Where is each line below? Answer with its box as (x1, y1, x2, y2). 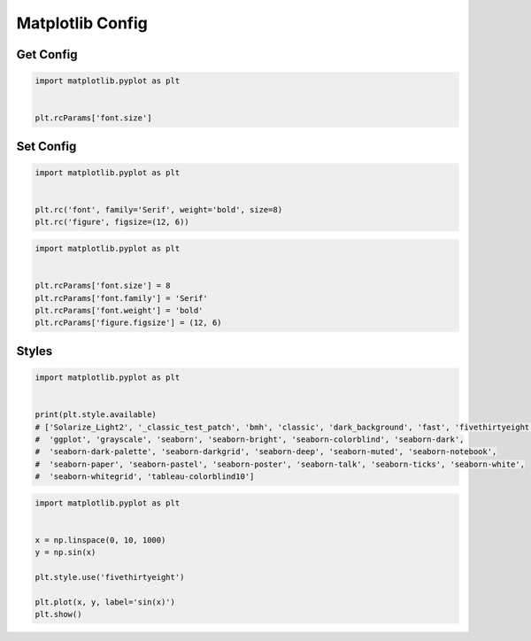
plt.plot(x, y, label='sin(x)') (35, 597, 176, 606)
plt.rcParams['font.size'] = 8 (35, 281, 172, 291)
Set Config (16, 138, 77, 154)
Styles (16, 344, 53, 359)
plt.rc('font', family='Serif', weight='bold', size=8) (35, 205, 283, 215)
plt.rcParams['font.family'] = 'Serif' (35, 293, 208, 303)
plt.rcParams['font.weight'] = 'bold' (35, 305, 204, 316)
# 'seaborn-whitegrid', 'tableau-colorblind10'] (35, 472, 255, 482)
